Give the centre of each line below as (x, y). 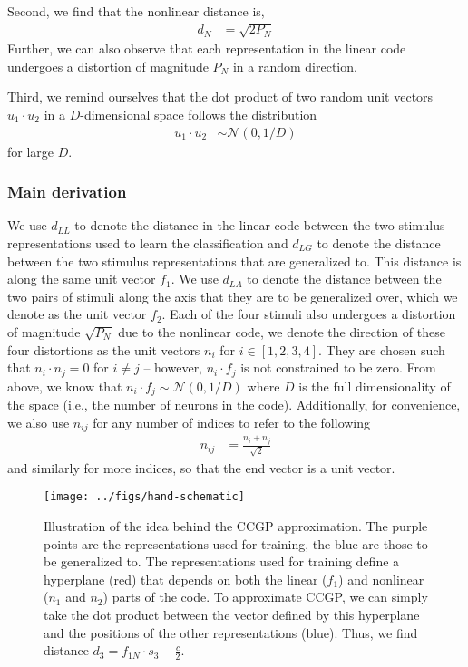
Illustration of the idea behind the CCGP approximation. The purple (236, 526)
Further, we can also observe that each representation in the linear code (207, 48)
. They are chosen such (382, 349)
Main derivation (67, 192)
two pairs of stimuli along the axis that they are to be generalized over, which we (233, 296)
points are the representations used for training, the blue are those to (236, 543)
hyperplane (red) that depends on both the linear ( (185, 579)
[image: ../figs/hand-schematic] (144, 497)
